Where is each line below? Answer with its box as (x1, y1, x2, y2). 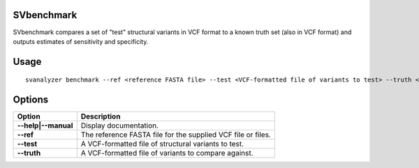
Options (13, 94, 49, 106)
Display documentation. (80, 121, 159, 130)
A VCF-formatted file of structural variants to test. (80, 139, 244, 149)
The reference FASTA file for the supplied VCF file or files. (80, 130, 272, 139)
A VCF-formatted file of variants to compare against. (80, 148, 253, 158)
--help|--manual (17, 121, 73, 130)
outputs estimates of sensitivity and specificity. (13, 37, 149, 45)
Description (80, 112, 121, 121)
